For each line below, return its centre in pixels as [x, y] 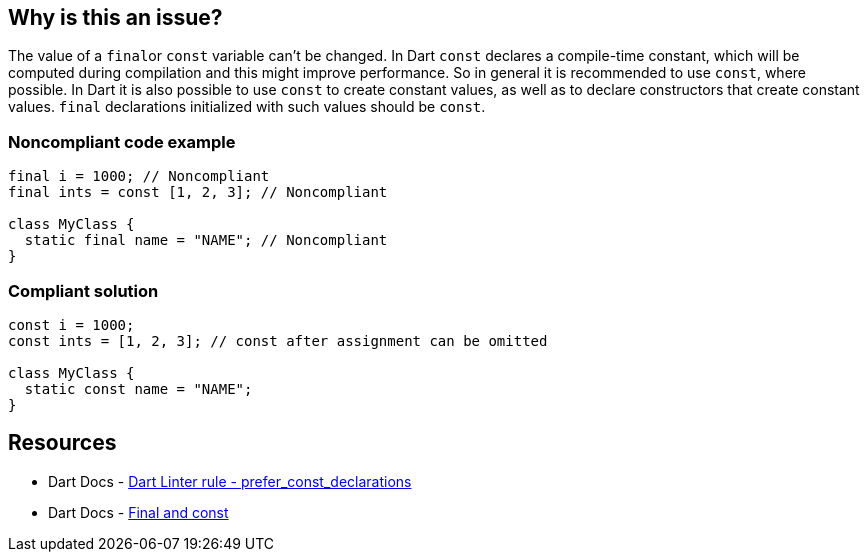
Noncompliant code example [122, 141]
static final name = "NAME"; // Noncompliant [206, 240]
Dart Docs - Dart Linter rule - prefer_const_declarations [230, 481]
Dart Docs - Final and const [138, 512]
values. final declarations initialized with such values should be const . [247, 107]
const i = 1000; [71, 324]
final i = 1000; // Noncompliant [139, 176]
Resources [62, 443]
